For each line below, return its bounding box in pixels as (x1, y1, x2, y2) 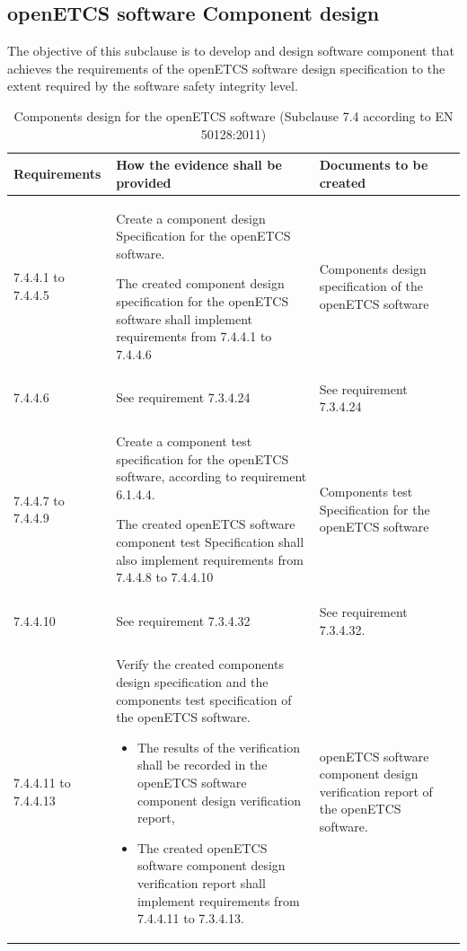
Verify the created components (116, 655, 284, 674)
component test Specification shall (116, 533, 304, 551)
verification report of (319, 781, 433, 800)
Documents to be (319, 155, 428, 174)
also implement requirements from (116, 550, 304, 568)
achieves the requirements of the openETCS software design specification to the (7, 58, 445, 77)
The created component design (116, 274, 285, 293)
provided (116, 172, 172, 191)
